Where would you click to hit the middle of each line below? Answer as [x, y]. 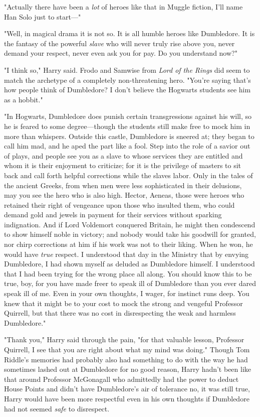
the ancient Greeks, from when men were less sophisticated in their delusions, [123, 185]
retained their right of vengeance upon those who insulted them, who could [119, 204]
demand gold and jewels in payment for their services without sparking [113, 215]
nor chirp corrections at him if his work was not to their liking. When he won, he [128, 244]
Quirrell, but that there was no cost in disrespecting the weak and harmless [120, 313]
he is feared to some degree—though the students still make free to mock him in [127, 126]
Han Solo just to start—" [43, 16]
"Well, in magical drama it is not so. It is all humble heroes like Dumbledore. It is [129, 33]
